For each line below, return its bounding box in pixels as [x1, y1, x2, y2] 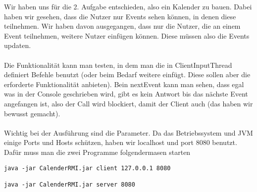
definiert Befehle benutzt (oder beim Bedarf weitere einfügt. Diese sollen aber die [4, 69, 251, 80]
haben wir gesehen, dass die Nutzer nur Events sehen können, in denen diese [4, 11, 236, 21]
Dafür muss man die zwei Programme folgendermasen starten [4, 146, 191, 157]
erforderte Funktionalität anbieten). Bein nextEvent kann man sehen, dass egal [4, 79, 244, 89]
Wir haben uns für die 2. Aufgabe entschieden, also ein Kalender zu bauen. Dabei [4, 1, 252, 11]
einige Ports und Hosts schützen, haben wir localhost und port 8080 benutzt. [4, 137, 237, 147]
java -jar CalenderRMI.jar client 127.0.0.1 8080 [4, 164, 171, 172]
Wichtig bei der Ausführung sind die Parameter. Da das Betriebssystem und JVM [4, 127, 253, 138]
